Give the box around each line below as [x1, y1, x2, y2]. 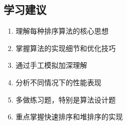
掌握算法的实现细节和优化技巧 [15, 42, 116, 53]
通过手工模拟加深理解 [15, 60, 87, 70]
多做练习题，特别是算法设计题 [15, 94, 116, 105]
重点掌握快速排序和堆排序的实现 [15, 111, 123, 122]
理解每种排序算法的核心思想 [15, 26, 109, 36]
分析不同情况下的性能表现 [15, 77, 101, 87]
